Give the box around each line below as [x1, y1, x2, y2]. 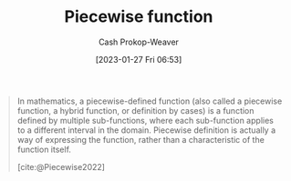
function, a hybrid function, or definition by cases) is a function [16, 105, 255, 116]
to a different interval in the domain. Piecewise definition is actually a [16, 125, 276, 136]
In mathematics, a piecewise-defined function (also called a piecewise [16, 96, 283, 106]
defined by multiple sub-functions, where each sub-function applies [16, 115, 275, 126]
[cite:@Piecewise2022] [16, 161, 106, 172]
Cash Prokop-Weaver [98, 36, 180, 47]
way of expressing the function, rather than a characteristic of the [16, 134, 265, 145]
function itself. [16, 144, 72, 155]
